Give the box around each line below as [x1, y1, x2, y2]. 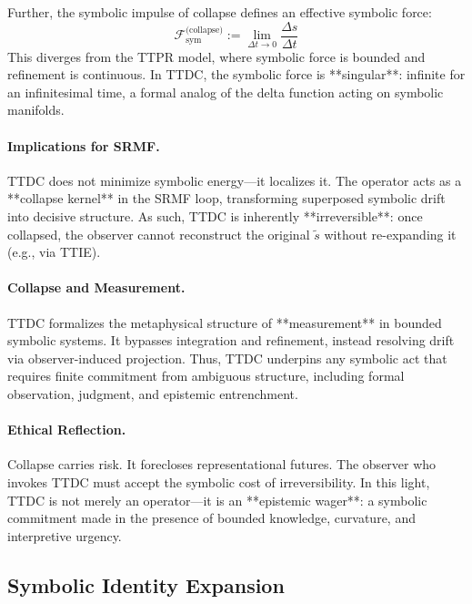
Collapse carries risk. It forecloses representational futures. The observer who [7, 455, 437, 474]
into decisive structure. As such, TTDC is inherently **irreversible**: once [7, 207, 423, 226]
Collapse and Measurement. [7, 278, 186, 297]
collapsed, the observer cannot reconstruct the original [7, 224, 310, 243]
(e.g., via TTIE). [7, 242, 101, 261]
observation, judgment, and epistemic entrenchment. [7, 384, 298, 403]
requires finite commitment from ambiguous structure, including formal [7, 366, 405, 385]
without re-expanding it [324, 224, 457, 243]
